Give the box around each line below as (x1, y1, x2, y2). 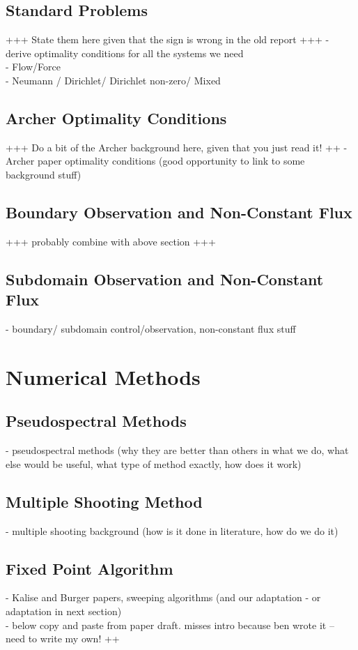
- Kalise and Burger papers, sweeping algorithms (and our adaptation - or (6, 590, 321, 605)
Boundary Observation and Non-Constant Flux (6, 201, 352, 222)
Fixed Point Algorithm (6, 557, 173, 579)
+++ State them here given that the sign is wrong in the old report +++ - (6, 32, 329, 47)
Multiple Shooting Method (6, 490, 203, 512)
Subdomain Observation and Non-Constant (6, 268, 324, 289)
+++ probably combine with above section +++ (6, 234, 216, 248)
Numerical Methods (6, 362, 201, 391)
